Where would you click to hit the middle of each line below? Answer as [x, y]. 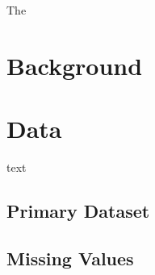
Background [75, 65]
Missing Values [70, 258]
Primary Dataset [78, 211]
